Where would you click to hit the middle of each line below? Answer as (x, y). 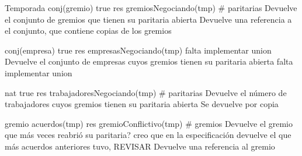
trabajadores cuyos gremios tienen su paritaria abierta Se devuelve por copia (142, 104)
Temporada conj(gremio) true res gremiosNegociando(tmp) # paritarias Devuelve (151, 8)
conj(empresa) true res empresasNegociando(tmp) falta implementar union (138, 50)
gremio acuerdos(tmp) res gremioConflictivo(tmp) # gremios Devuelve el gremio (149, 123)
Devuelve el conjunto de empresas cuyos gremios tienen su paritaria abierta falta (149, 61)
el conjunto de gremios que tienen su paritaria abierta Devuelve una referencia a (148, 19)
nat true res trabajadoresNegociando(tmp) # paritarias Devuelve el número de (146, 92)
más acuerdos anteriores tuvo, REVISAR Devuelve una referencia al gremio (140, 146)
